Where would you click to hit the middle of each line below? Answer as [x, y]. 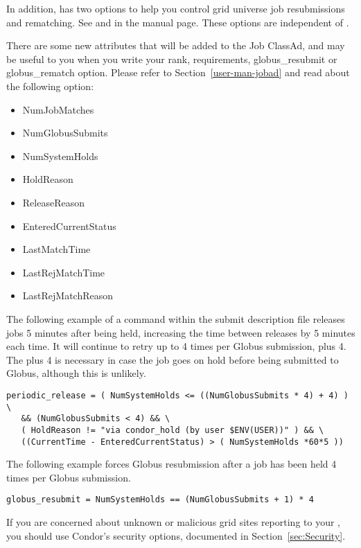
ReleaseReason [53, 202]
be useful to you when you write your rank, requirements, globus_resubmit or [172, 59]
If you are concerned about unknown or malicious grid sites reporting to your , [173, 522]
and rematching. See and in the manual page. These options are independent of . [178, 22]
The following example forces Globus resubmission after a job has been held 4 [171, 464]
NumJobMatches [58, 109]
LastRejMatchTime [64, 272]
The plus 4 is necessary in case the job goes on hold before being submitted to [173, 359]
